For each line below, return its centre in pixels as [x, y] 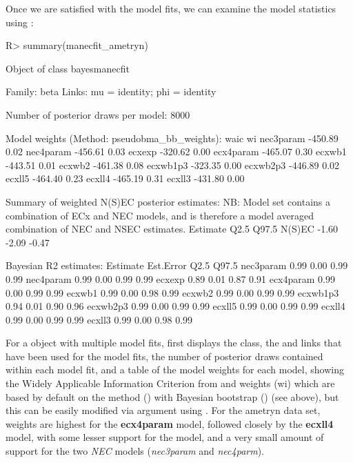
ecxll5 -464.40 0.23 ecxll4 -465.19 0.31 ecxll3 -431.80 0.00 [125, 178]
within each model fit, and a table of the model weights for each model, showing [175, 370]
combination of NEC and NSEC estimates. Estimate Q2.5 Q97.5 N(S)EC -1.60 [172, 229]
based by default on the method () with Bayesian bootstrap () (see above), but [172, 396]
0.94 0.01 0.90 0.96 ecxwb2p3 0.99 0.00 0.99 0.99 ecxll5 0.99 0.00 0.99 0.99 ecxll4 [175, 306]
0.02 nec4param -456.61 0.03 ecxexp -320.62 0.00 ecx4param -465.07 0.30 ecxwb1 [176, 151]
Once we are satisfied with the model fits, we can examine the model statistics [171, 8]
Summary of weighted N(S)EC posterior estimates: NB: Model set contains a [168, 201]
